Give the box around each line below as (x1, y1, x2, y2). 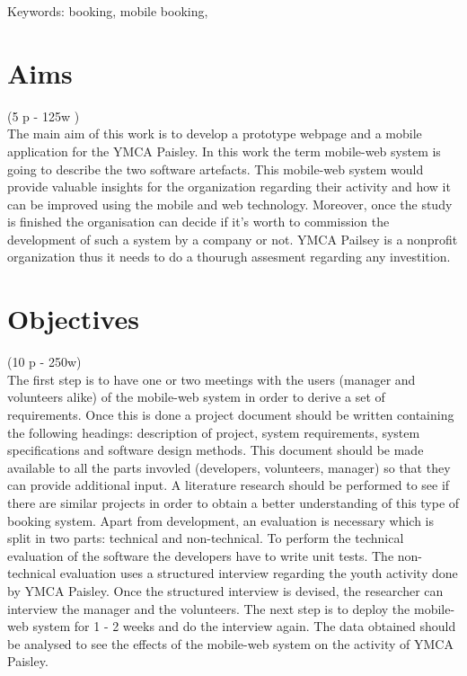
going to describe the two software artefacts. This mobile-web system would (7, 159, 424, 178)
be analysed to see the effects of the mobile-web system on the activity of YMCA (7, 634, 454, 653)
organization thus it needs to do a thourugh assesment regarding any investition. (7, 247, 451, 266)
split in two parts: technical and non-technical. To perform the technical (7, 529, 404, 547)
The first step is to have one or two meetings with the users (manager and (7, 369, 416, 388)
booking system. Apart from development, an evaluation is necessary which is (7, 511, 435, 529)
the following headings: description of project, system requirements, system (7, 422, 420, 441)
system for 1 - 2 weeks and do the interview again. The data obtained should (32, 617, 456, 636)
